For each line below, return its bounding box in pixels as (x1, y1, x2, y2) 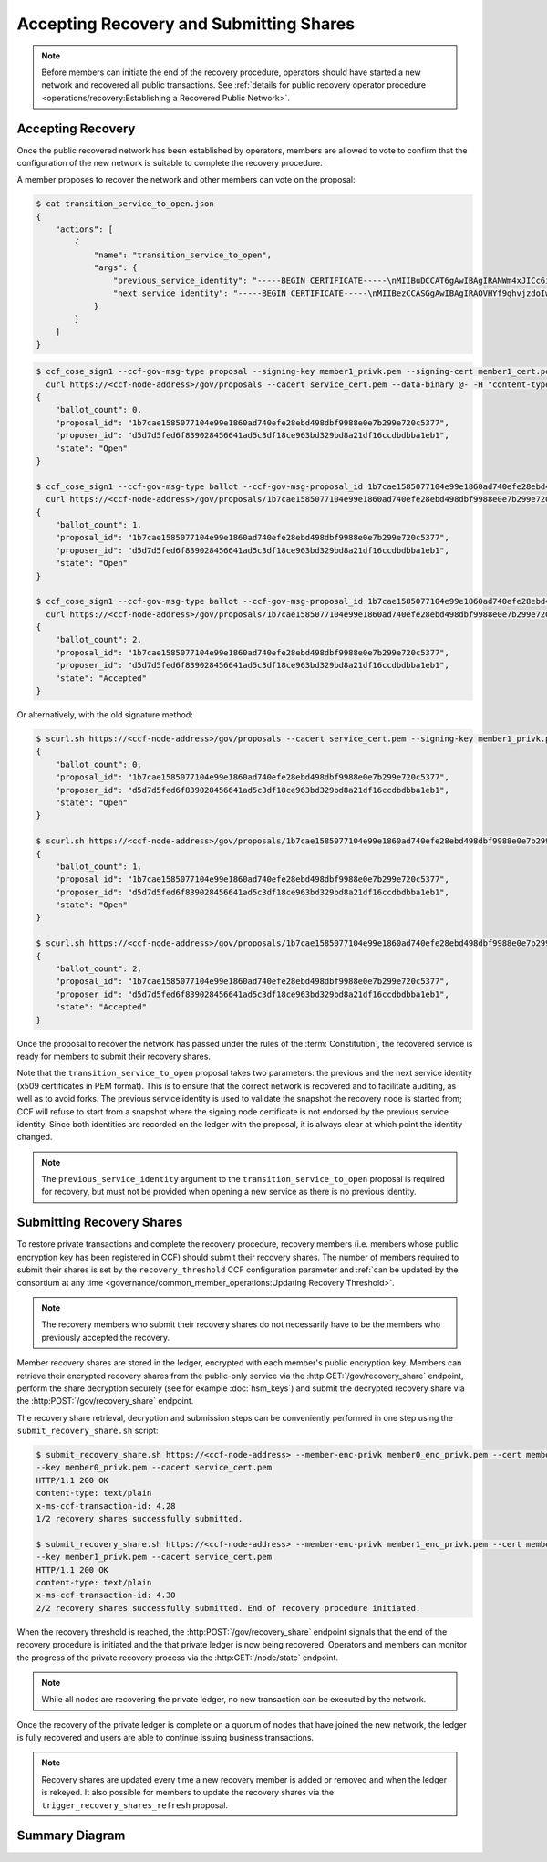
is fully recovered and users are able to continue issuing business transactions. (16, 1732, 315, 1743)
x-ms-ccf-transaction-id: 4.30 (36, 1590, 177, 1601)
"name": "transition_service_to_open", (93, 249, 273, 260)
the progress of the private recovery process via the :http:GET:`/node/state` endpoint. (16, 1652, 339, 1663)
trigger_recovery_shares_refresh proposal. (41, 1799, 228, 1811)
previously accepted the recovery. (41, 1332, 170, 1343)
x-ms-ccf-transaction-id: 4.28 (36, 1501, 177, 1511)
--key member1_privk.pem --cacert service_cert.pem (36, 1552, 273, 1563)
